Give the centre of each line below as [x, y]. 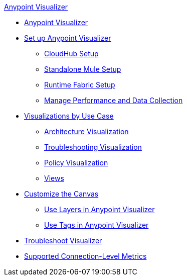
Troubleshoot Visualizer [63, 241]
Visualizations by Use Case [69, 116]
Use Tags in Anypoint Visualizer [97, 225]
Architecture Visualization [86, 131]
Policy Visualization [76, 163]
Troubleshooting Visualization [93, 147]
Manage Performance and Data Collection [114, 100]
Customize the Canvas [61, 194]
